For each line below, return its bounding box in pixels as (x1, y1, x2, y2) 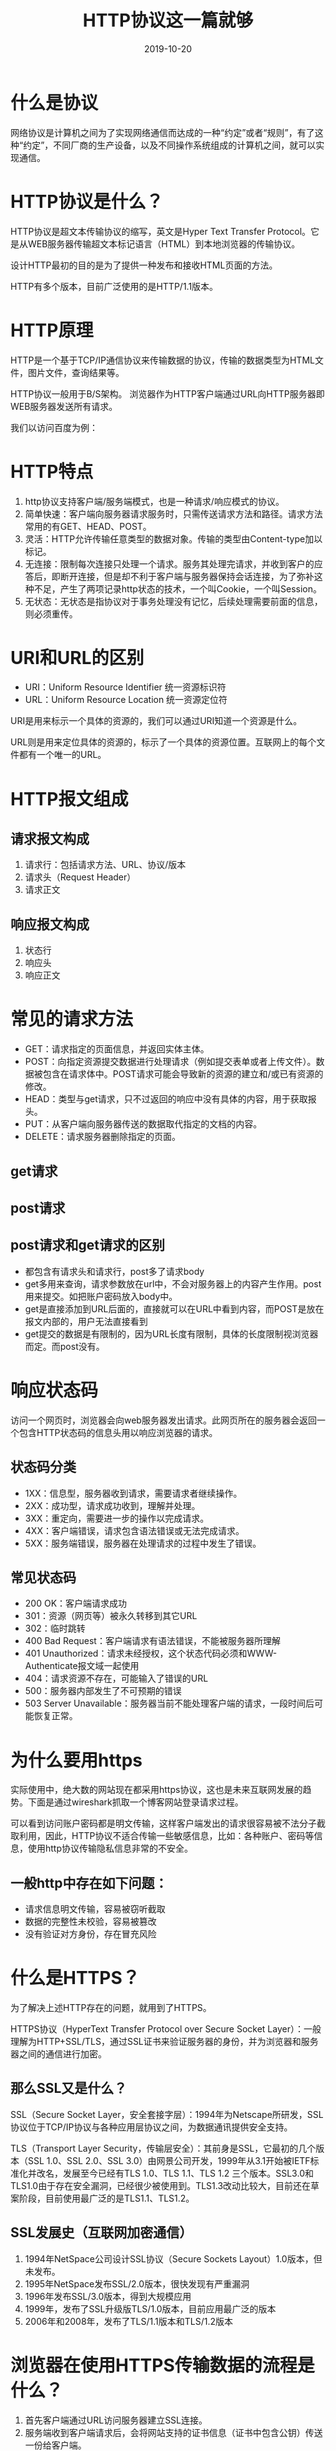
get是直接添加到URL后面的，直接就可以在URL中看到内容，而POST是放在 (24, 1302, 325, 1315)
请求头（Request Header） (24, 871, 137, 883)
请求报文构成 (10, 831, 90, 848)
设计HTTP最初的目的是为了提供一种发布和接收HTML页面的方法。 (10, 259, 278, 271)
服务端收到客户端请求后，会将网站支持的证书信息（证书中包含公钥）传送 (24, 2426, 323, 2438)
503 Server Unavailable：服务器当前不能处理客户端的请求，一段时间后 (24, 1697, 315, 1710)
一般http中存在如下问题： (10, 1874, 168, 1891)
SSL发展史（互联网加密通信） (10, 2224, 193, 2241)
